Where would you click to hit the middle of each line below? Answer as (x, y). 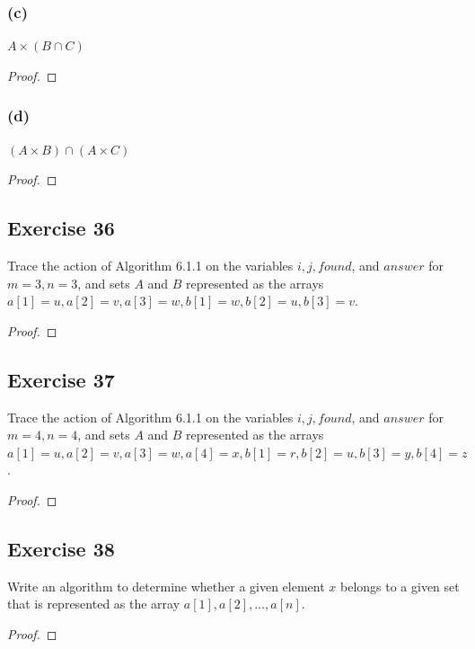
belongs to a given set (400, 586)
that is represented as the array (94, 604)
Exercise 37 (61, 379)
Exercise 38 (61, 548)
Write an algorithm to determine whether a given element (166, 586)
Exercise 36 (61, 228)
